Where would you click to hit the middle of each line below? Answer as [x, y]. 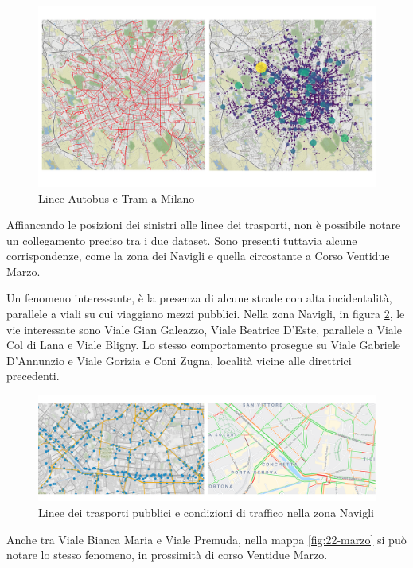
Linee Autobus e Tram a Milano [117, 198]
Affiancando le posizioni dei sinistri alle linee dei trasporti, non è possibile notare [204, 225]
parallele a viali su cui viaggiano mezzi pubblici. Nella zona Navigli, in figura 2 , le [206, 314]
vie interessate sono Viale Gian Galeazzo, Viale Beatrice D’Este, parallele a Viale [204, 329]
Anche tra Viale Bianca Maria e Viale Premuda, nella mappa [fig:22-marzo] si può [206, 539]
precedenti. [33, 376]
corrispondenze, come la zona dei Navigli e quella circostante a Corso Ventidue [198, 256]
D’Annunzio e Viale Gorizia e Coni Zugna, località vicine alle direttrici [179, 360]
